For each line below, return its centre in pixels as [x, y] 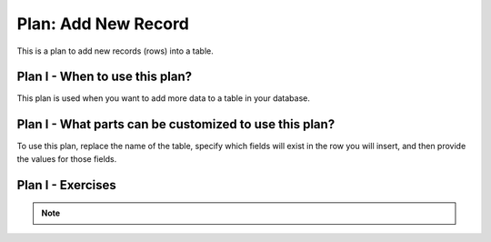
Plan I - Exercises [67, 185]
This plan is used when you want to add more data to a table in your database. [164, 98]
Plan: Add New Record [103, 24]
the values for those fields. [67, 158]
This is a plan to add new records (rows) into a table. [115, 51]
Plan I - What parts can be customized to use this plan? [176, 124]
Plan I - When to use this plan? [105, 77]
